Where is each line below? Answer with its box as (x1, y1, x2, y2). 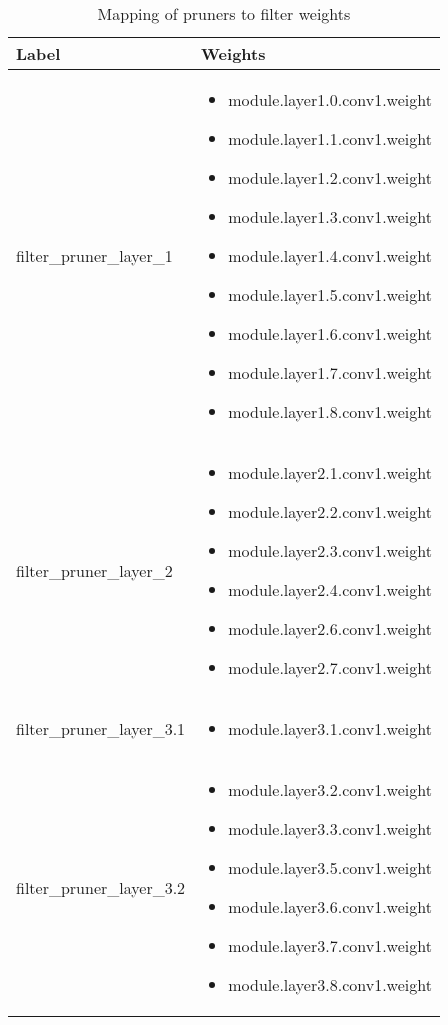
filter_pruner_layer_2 (16, 558, 173, 582)
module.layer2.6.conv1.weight (228, 617, 432, 640)
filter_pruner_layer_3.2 (16, 875, 186, 899)
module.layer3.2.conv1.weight (228, 778, 432, 801)
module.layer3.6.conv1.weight (228, 895, 432, 918)
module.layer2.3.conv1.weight (228, 539, 432, 562)
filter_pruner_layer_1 (16, 244, 173, 267)
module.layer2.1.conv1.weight (228, 461, 432, 484)
